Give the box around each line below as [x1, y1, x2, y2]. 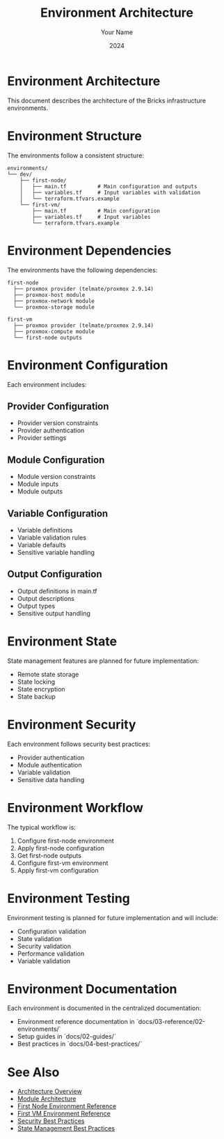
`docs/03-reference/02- [136, 1018, 206, 1026]
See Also [7, 1064, 60, 1080]
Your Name [100, 28, 134, 36]
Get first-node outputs [17, 851, 82, 859]
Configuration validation [17, 927, 87, 935]
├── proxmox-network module [13, 298, 95, 305]
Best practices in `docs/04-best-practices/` [17, 1040, 143, 1048]
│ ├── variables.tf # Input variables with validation [19, 189, 200, 196]
